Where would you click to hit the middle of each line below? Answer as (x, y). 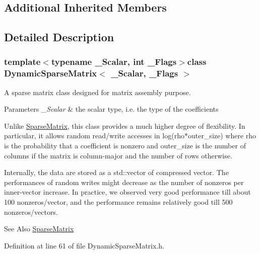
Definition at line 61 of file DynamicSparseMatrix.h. (84, 245)
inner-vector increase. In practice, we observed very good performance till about (127, 192)
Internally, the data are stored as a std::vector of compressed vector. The (116, 172)
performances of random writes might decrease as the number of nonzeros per (124, 182)
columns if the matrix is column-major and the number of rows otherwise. (118, 155)
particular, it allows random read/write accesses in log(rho (94, 136)
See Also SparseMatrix (39, 229)
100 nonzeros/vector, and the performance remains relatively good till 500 (118, 202)
